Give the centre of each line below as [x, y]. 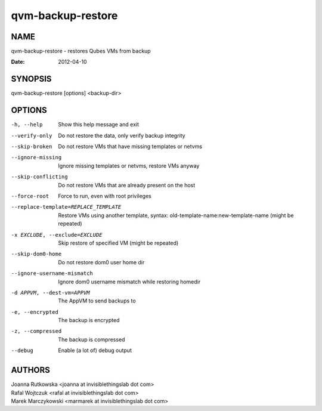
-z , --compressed [36, 331]
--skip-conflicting [39, 177]
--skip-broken [32, 147]
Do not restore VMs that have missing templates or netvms [130, 147]
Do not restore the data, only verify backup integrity [122, 135]
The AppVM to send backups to [97, 301]
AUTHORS [31, 370]
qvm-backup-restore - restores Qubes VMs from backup [81, 51]
